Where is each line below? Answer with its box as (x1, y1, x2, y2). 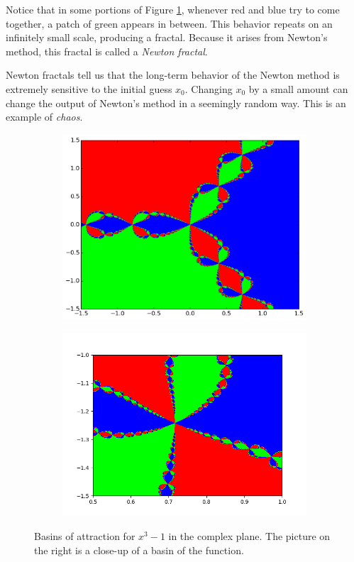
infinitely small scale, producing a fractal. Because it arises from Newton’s (6, 30, 328, 45)
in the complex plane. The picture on (168, 528, 331, 543)
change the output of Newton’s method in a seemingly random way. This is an (6, 95, 346, 110)
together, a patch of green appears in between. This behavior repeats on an (6, 16, 333, 31)
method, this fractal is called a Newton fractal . (6, 43, 208, 58)
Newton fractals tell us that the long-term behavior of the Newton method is (6, 67, 340, 82)
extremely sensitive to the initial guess (6, 81, 172, 96)
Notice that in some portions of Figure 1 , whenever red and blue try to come (6, 2, 340, 16)
